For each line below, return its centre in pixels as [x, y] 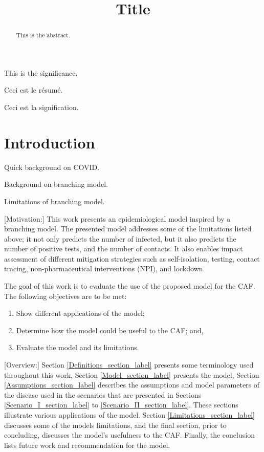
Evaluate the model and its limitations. [78, 347]
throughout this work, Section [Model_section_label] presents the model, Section [132, 374]
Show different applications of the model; [80, 313]
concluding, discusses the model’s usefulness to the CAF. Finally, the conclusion [129, 435]
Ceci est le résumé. [34, 90]
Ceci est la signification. [41, 107]
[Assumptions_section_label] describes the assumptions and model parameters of [132, 385]
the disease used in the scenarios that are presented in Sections [103, 394]
